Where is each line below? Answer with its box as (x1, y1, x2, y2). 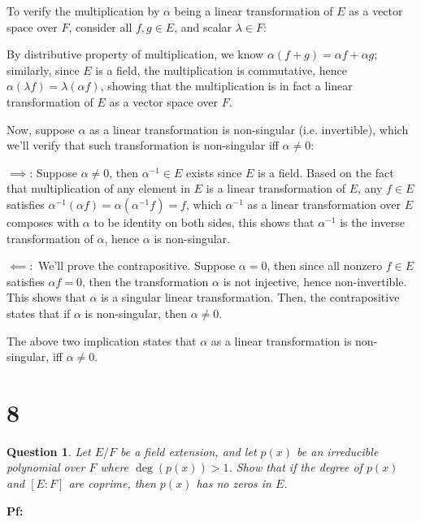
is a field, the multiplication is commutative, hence (95, 61, 348, 78)
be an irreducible (297, 442, 379, 459)
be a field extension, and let (120, 442, 257, 459)
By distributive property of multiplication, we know (7, 46, 264, 63)
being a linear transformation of (174, 2, 333, 19)
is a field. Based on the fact (258, 163, 394, 181)
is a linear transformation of (206, 180, 346, 197)
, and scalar (174, 18, 232, 35)
